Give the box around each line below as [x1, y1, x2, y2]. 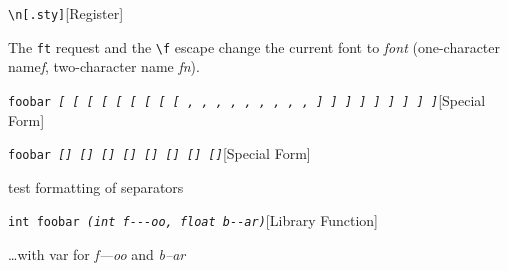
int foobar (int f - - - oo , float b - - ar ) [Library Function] [8, 210, 378, 231]
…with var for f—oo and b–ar [8, 244, 186, 265]
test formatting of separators [8, 176, 184, 197]
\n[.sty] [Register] [8, 3, 124, 23]
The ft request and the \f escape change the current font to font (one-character [8, 36, 501, 57]
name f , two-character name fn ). [8, 56, 200, 77]
